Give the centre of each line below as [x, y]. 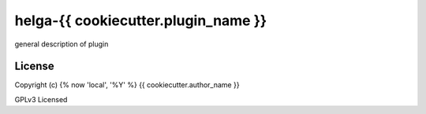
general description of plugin [62, 44]
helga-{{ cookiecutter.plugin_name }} [141, 20]
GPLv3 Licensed [41, 99]
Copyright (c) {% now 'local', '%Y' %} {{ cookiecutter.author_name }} [127, 85]
